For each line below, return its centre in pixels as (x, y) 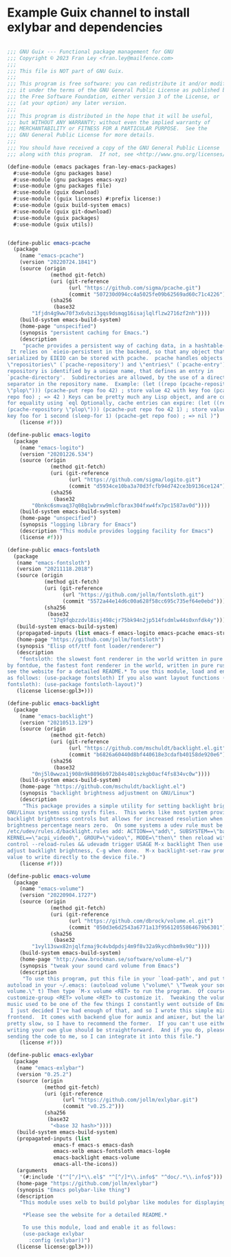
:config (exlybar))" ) (59, 1240)
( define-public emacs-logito (49, 435)
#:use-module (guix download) (56, 192)
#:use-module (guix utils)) (54, 224)
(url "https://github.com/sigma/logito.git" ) (135, 480)
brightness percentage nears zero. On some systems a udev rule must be (115, 825)
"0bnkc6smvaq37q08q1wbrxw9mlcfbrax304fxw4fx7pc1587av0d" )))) (121, 505)
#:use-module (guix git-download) (63, 212)
